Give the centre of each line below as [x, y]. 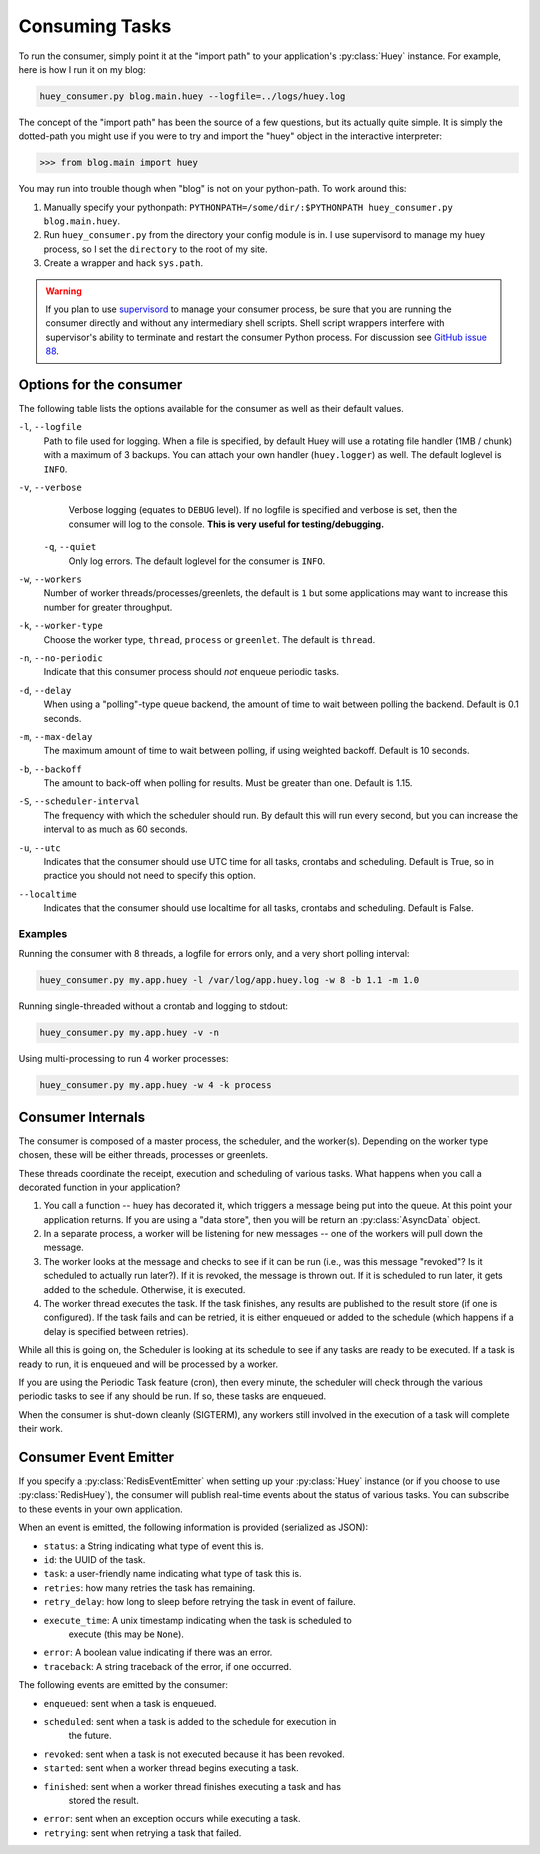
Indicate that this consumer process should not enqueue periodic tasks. [191, 672]
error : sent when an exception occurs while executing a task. [172, 1819]
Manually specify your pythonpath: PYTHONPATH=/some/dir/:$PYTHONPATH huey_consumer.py [248, 207]
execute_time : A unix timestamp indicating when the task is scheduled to [197, 1620]
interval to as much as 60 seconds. [116, 829]
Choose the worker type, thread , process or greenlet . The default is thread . [209, 639]
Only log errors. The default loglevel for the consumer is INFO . [197, 561]
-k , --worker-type [61, 626]
